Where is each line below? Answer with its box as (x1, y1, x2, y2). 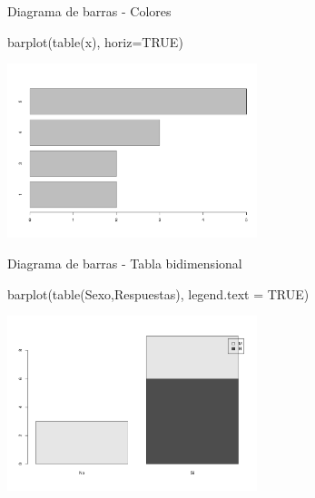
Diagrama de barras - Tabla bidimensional (7, 254, 242, 273)
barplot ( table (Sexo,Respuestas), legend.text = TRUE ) (7, 284, 310, 303)
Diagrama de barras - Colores (7, 2, 172, 20)
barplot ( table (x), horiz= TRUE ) (7, 32, 183, 51)
